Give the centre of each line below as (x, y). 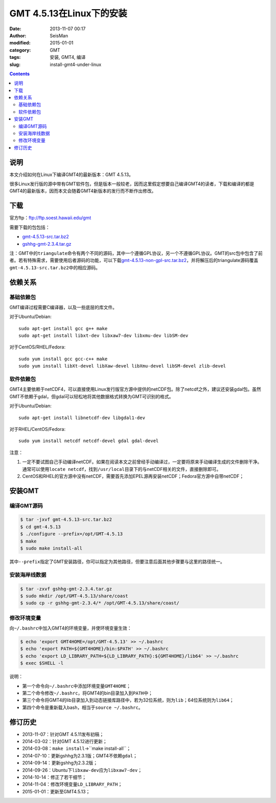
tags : (15, 57)
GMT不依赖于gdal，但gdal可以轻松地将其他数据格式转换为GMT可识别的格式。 (91, 396)
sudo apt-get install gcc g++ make (63, 328)
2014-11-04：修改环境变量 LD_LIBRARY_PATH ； (72, 784)
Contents (20, 74)
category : (20, 50)
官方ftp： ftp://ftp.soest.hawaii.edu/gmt (50, 218)
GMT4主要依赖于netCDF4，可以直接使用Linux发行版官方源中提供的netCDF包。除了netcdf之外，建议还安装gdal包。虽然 (135, 389)
